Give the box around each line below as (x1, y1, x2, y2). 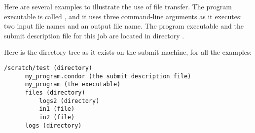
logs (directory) (25, 122, 82, 129)
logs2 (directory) (39, 97, 100, 104)
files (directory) (25, 89, 85, 96)
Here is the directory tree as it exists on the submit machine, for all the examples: (4, 47, 252, 57)
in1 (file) (39, 105, 75, 113)
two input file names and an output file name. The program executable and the (4, 21, 244, 31)
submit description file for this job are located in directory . (4, 30, 184, 40)
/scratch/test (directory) (4, 64, 92, 71)
